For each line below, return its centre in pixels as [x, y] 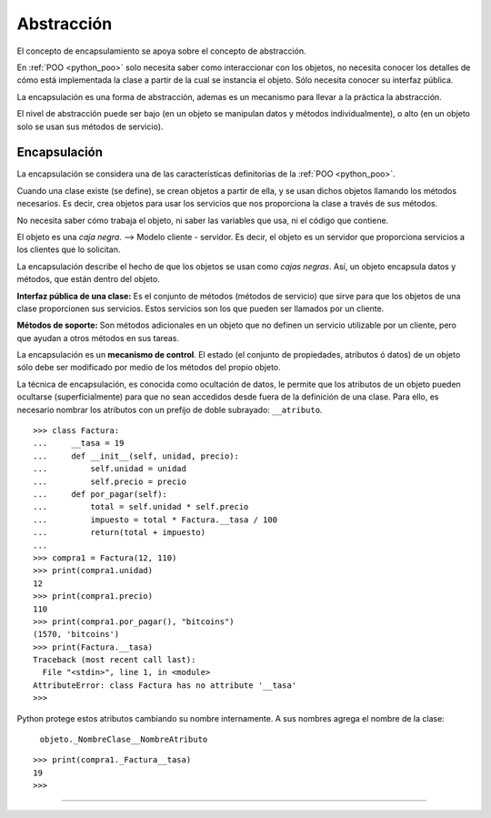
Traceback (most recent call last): [115, 660]
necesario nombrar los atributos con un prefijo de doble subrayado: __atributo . [170, 409]
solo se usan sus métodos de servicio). [90, 126]
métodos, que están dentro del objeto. [89, 279]
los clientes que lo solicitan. [69, 249]
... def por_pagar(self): [100, 495]
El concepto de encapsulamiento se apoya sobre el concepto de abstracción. [161, 51]
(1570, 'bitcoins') [76, 634]
